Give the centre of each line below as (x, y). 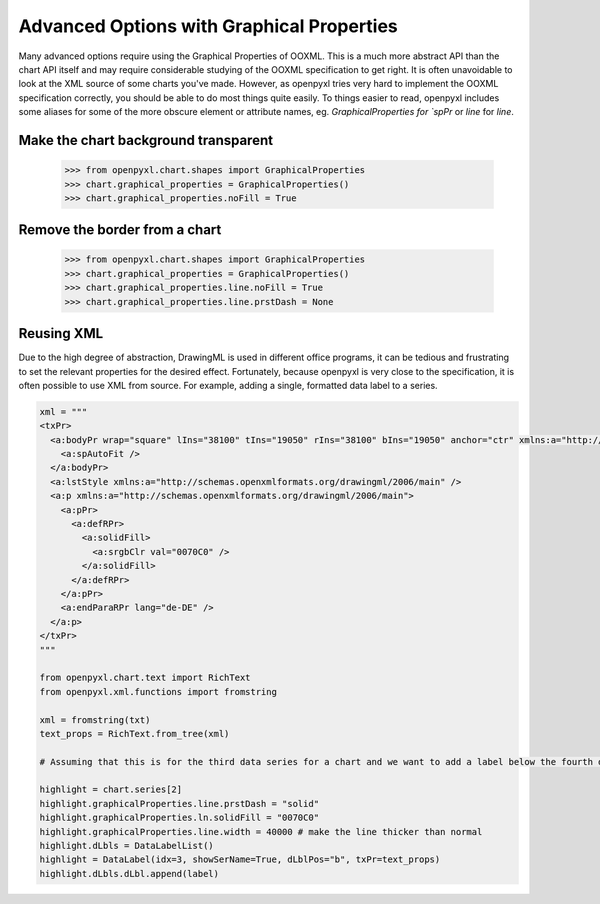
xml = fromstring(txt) (95, 719)
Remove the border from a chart (120, 230)
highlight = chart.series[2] (111, 789)
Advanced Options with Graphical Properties (208, 26)
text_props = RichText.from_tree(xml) (134, 733)
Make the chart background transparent (146, 140)
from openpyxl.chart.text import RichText (145, 678)
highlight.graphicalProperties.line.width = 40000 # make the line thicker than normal (261, 831)
